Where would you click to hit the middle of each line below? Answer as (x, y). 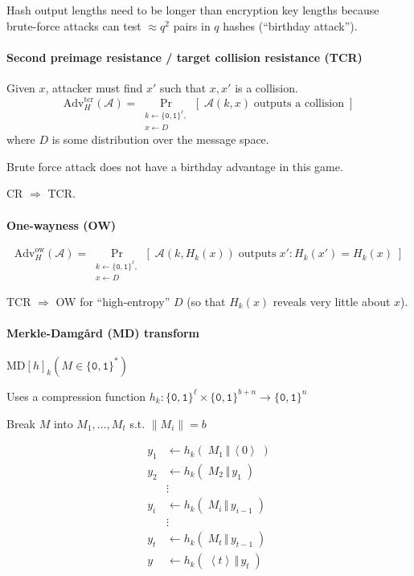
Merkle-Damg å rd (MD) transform (103, 332)
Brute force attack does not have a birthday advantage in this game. (175, 166)
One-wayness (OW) (61, 225)
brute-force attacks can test (74, 25)
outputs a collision (299, 104)
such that (183, 87)
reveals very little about (332, 301)
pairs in (192, 25)
